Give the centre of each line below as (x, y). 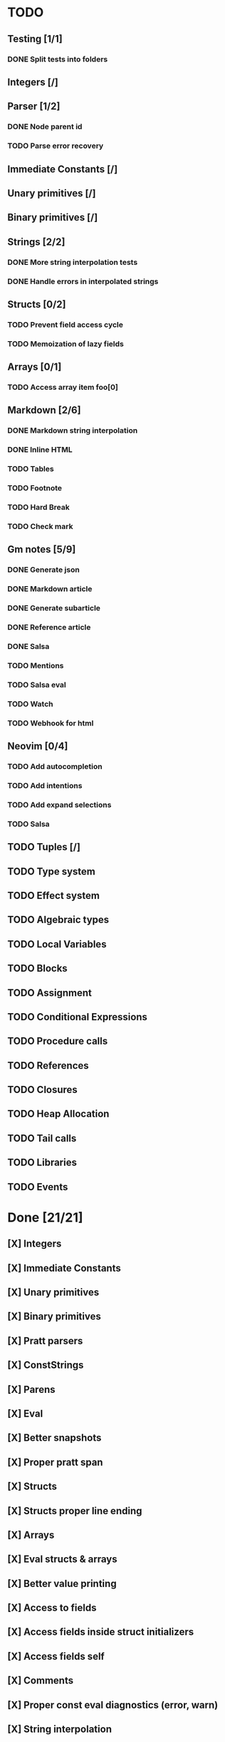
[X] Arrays (31, 1535)
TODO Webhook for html (51, 723)
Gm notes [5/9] (42, 549)
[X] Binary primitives (54, 1317)
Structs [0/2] (37, 304)
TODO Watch (30, 704)
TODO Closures (43, 1090)
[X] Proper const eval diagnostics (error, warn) (113, 1705)
